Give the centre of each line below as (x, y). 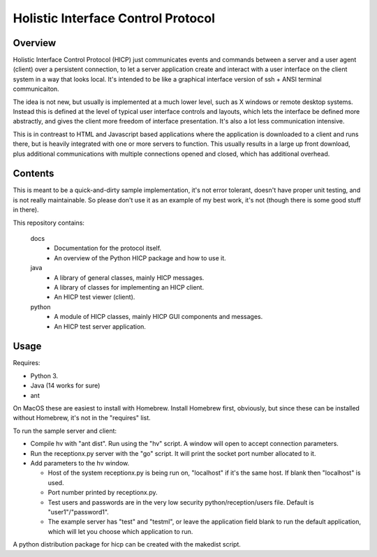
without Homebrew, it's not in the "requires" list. (82, 418)
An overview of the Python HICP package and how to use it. (140, 258)
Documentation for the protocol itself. (108, 248)
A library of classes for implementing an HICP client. (129, 287)
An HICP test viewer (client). (95, 297)
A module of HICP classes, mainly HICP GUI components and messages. (158, 317)
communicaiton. (36, 89)
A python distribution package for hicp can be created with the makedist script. (127, 544)
